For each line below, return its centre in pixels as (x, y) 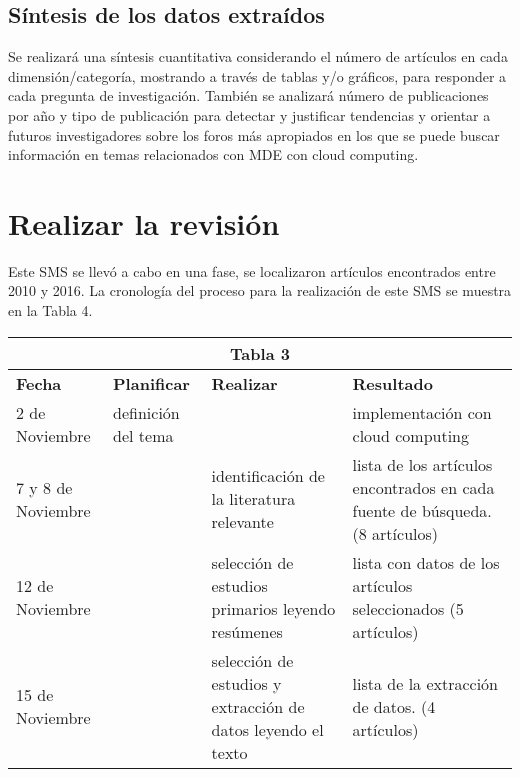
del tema (143, 435)
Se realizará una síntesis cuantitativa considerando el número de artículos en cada (258, 56)
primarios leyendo (273, 608)
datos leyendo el (267, 729)
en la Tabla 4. (50, 310)
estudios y (246, 683)
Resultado (392, 383)
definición (146, 412)
